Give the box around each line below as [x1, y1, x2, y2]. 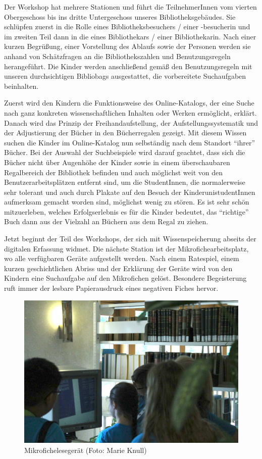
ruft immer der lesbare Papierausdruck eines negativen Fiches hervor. [4, 283, 219, 293]
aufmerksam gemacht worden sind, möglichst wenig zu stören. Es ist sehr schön [4, 196, 249, 207]
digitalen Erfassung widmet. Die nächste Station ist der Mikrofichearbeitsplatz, [4, 243, 249, 253]
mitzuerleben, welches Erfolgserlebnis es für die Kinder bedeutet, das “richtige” [4, 206, 249, 217]
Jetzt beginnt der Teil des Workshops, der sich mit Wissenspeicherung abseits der [4, 233, 256, 244]
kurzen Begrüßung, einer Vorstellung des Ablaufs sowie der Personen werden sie [4, 41, 251, 52]
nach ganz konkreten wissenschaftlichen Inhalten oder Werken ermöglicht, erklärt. [4, 107, 257, 118]
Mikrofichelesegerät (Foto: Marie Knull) [24, 444, 147, 455]
